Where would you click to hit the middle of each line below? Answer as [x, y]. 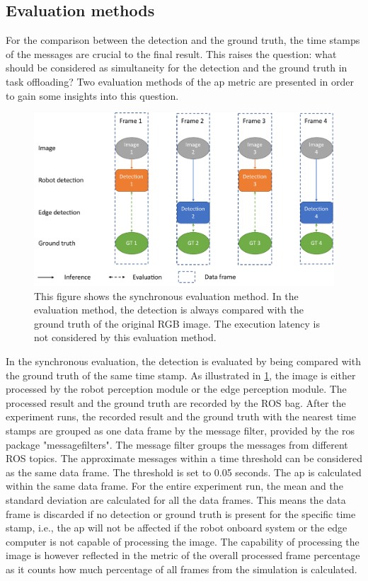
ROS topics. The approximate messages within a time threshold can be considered [184, 458]
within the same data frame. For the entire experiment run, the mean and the [174, 486]
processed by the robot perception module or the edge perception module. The [176, 389]
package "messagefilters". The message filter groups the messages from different [177, 444]
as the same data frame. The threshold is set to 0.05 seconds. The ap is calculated [184, 472]
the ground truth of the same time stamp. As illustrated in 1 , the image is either [181, 375]
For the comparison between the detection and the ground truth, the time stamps [183, 40]
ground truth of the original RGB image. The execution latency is [177, 323]
